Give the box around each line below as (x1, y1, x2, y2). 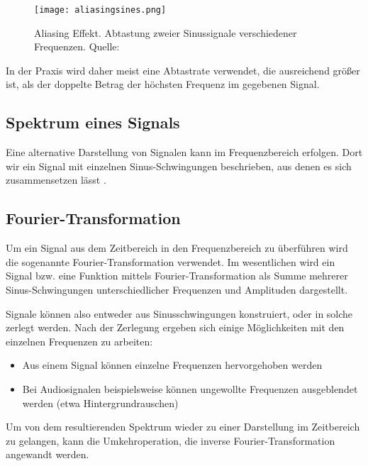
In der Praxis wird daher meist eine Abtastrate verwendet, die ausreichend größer (6, 62, 360, 77)
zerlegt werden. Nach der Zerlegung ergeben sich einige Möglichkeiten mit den (6, 320, 345, 335)
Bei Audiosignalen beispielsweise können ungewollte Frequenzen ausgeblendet (22, 381, 358, 396)
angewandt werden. (6, 447, 89, 462)
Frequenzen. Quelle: (34, 39, 120, 54)
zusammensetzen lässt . (6, 172, 106, 187)
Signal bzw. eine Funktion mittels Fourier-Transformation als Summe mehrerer (6, 268, 348, 283)
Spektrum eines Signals (6, 111, 180, 133)
